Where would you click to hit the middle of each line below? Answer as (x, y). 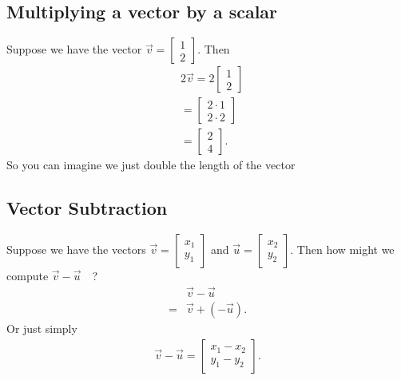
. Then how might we (342, 249)
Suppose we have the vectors (76, 249)
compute (28, 276)
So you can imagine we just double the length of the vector (151, 165)
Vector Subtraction (87, 208)
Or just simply (42, 328)
